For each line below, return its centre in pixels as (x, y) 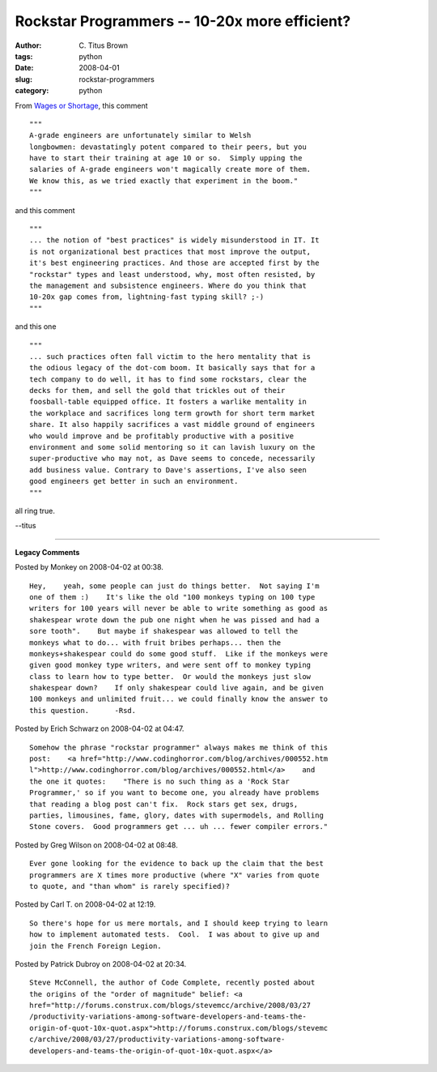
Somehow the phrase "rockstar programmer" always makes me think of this (179, 747)
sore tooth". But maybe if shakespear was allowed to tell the (164, 631)
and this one (36, 327)
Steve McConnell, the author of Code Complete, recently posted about (172, 983)
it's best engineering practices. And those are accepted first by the (174, 263)
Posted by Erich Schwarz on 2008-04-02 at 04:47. (100, 728)
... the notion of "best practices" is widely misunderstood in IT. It (174, 240)
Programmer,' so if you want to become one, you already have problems (174, 793)
